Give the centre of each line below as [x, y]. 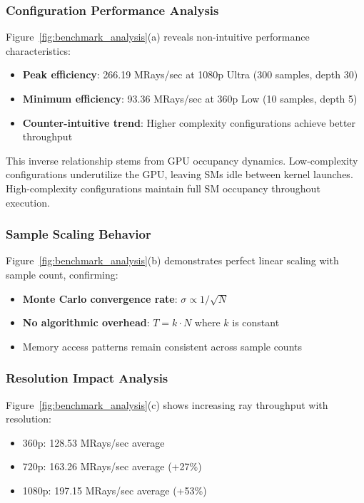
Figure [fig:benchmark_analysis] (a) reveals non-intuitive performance [158, 37]
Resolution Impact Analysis [87, 378]
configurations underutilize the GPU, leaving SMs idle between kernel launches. [180, 174]
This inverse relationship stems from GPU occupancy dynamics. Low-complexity [182, 160]
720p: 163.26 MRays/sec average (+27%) [112, 466]
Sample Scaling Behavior [79, 234]
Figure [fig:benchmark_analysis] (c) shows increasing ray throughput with [167, 404]
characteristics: [38, 50]
